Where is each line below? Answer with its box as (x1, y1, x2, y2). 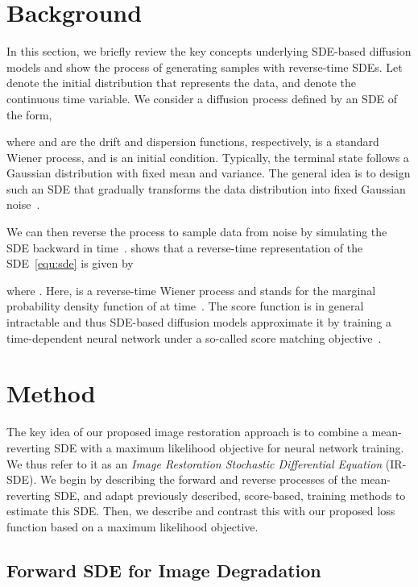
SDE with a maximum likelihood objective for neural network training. (54, 439, 404, 456)
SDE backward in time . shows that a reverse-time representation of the (6, 239, 363, 256)
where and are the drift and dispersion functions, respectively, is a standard (6, 133, 379, 150)
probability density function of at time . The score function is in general (6, 298, 364, 314)
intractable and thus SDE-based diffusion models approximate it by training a (6, 314, 392, 331)
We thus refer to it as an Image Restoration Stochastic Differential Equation (6, 455, 383, 472)
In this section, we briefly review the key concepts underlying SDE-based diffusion (6, 43, 412, 60)
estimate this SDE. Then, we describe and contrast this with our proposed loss (6, 502, 395, 519)
